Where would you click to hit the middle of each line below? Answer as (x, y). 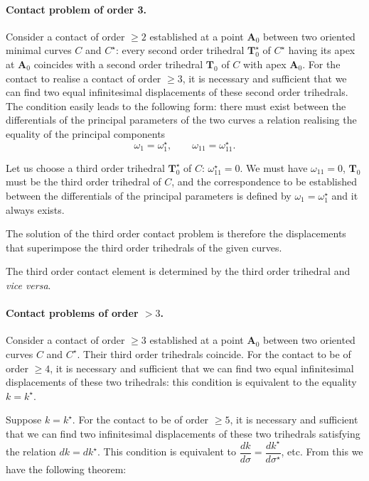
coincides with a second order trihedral (118, 64)
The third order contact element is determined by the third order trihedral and (178, 271)
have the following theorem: (66, 469)
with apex (265, 64)
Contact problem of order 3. (76, 9)
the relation (31, 452)
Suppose (24, 420)
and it (345, 195)
